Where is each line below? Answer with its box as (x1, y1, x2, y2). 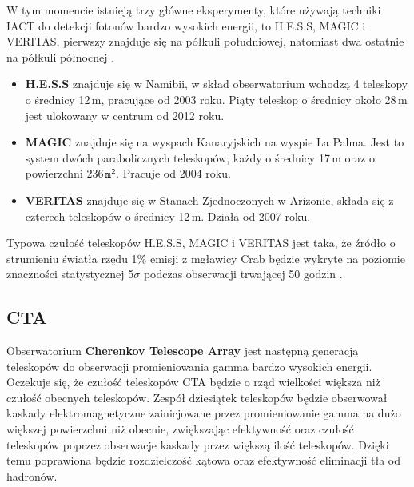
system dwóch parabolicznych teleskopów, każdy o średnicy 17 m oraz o (25, 149, 375, 166)
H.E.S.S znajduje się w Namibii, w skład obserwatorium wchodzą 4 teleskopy (25, 75, 408, 92)
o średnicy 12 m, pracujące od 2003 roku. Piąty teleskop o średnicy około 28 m (25, 90, 408, 107)
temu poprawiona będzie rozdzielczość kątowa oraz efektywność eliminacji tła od (6, 452, 400, 469)
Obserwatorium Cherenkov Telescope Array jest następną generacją (6, 342, 359, 359)
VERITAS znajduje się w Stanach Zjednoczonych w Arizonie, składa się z (25, 191, 394, 208)
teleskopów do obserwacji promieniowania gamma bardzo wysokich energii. (6, 357, 372, 374)
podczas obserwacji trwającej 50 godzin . (143, 265, 343, 282)
